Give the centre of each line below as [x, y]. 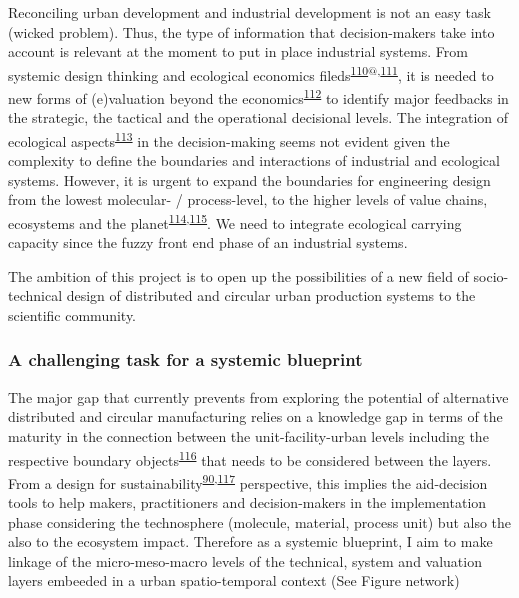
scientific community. [72, 314]
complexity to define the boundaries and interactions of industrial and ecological [254, 160]
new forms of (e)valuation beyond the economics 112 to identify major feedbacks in [258, 96]
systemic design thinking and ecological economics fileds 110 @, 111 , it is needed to [251, 73]
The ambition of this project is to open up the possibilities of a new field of [238, 275]
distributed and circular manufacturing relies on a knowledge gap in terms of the [255, 416]
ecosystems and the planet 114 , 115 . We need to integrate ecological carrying [235, 221]
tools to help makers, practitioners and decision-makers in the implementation [247, 502]
